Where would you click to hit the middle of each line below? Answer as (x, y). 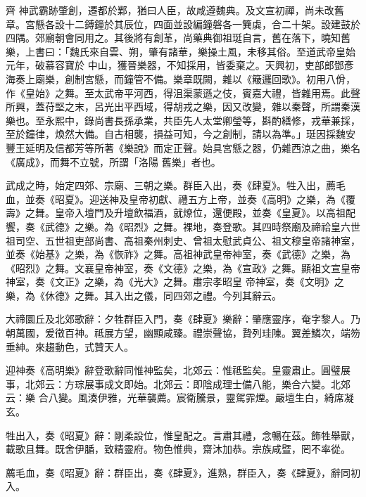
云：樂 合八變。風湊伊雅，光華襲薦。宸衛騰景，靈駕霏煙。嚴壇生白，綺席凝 (180, 398)
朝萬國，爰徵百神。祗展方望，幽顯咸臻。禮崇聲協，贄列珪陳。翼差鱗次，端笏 (183, 333)
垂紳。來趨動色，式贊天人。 (70, 346)
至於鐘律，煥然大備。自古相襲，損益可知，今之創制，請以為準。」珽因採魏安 (181, 134)
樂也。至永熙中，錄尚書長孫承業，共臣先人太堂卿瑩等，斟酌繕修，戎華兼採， (183, 120)
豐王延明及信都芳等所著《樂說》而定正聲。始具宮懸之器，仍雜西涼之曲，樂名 (183, 147)
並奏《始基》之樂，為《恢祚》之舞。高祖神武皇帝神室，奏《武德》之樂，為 (178, 254)
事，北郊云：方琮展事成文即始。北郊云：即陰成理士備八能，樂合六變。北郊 (178, 383)
